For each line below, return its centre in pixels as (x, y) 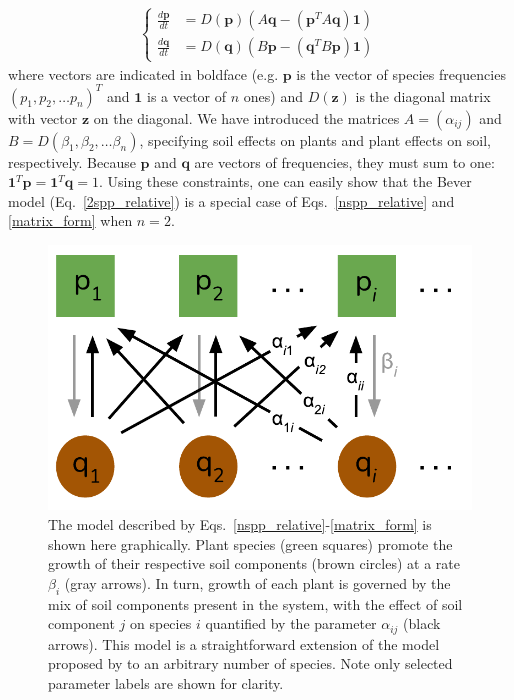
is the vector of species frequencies (401, 73)
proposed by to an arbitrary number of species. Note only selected (250, 663)
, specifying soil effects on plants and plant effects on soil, (315, 139)
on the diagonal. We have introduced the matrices (246, 117)
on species (161, 623)
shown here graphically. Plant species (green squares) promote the (250, 543)
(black (422, 623)
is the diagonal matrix (423, 95)
